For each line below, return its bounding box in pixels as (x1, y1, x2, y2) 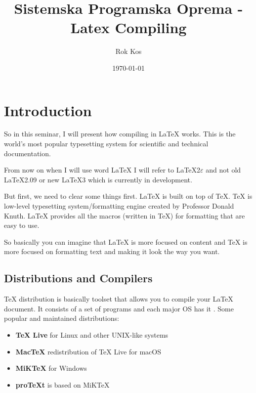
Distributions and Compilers (4, 270, 153, 286)
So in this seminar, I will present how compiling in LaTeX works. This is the (4, 129, 236, 139)
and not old (206, 165, 241, 175)
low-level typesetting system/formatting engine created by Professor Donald (4, 201, 234, 211)
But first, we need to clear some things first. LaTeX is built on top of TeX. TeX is (4, 191, 253, 201)
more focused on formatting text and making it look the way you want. (4, 246, 220, 257)
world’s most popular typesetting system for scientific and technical (4, 138, 209, 149)
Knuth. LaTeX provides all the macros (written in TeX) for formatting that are (4, 210, 245, 220)
